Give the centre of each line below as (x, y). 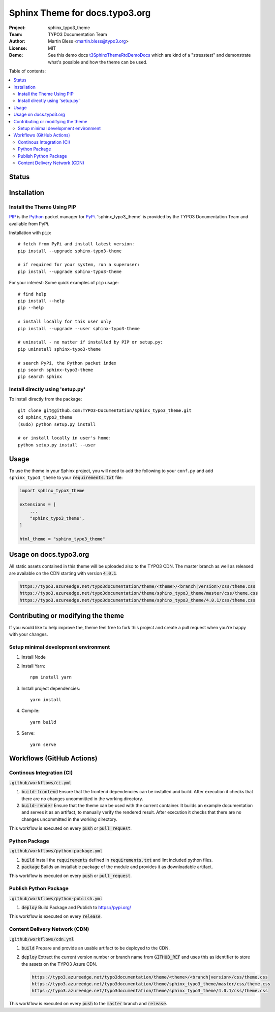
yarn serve (43, 744)
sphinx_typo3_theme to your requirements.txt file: (66, 477)
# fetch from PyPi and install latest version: (76, 244)
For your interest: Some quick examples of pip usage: (64, 283)
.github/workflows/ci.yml (40, 783)
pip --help (31, 308)
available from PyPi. (29, 224)
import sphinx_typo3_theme (52, 491)
